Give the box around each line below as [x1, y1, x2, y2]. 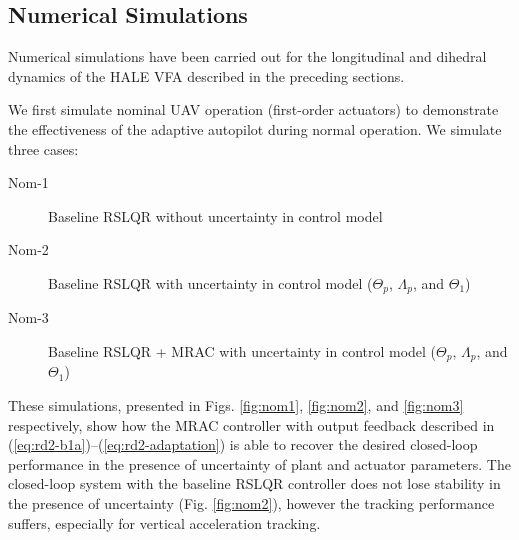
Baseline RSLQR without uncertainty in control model [48, 205, 383, 226]
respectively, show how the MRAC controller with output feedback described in [8, 414, 495, 435]
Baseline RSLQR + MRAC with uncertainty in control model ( [48, 341, 437, 361]
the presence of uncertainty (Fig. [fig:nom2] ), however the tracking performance [8, 493, 495, 514]
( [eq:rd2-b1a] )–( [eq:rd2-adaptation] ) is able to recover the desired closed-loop [8, 434, 478, 455]
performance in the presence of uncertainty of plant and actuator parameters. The [8, 453, 511, 474]
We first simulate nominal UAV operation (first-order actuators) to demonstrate [8, 99, 499, 120]
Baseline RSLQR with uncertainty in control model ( [48, 272, 373, 293]
